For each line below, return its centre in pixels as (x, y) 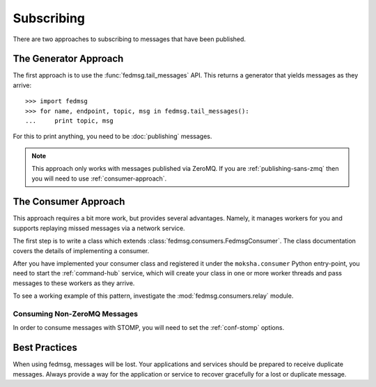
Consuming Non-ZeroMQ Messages (76, 314)
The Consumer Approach (69, 202)
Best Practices (45, 348)
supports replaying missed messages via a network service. (99, 228)
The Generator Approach (68, 59)
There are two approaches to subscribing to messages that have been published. (130, 39)
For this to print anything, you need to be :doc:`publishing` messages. (112, 137)
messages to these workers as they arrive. (74, 283)
